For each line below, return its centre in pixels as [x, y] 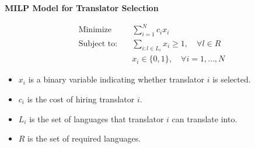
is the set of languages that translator [97, 118]
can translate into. [205, 118]
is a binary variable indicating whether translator [116, 79]
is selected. [232, 79]
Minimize [95, 30]
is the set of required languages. [84, 138]
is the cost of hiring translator [81, 99]
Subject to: [98, 44]
